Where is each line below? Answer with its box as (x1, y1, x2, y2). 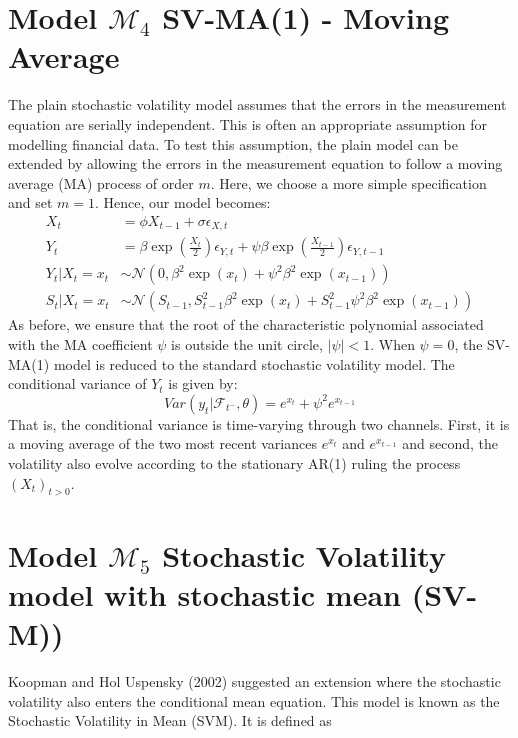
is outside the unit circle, (171, 334, 323, 355)
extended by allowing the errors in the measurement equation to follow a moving (8, 153, 503, 174)
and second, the (402, 433, 499, 454)
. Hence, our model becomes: (95, 192, 271, 213)
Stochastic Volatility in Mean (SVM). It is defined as (8, 710, 332, 731)
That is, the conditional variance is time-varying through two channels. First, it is (8, 413, 510, 434)
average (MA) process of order (8, 172, 194, 193)
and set (8, 192, 53, 213)
